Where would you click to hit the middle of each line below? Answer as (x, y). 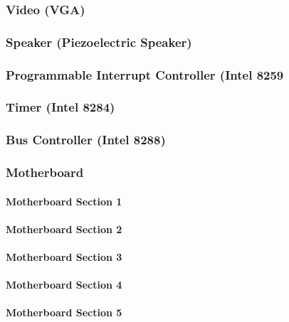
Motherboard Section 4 (64, 285)
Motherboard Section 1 (64, 201)
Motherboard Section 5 (64, 312)
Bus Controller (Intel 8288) (86, 140)
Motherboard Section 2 (64, 229)
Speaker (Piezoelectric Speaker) (99, 42)
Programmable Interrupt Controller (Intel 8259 (145, 74)
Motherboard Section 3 (64, 257)
